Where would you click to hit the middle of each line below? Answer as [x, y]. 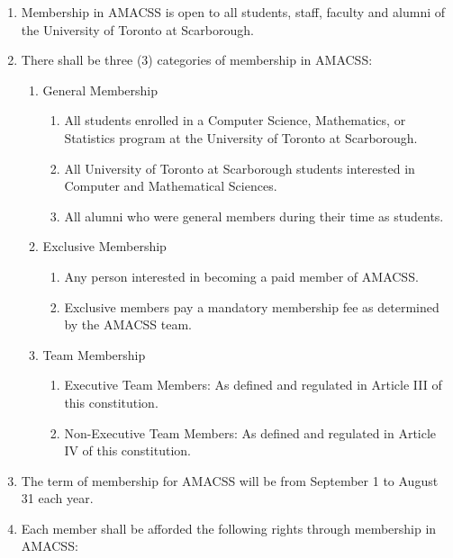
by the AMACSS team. [128, 324]
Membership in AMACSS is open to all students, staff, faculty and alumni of [233, 12]
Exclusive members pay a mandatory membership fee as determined [252, 306]
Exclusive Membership [104, 246]
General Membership [100, 90]
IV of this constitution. [127, 450]
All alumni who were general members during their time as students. [254, 216]
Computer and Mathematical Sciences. [171, 186]
